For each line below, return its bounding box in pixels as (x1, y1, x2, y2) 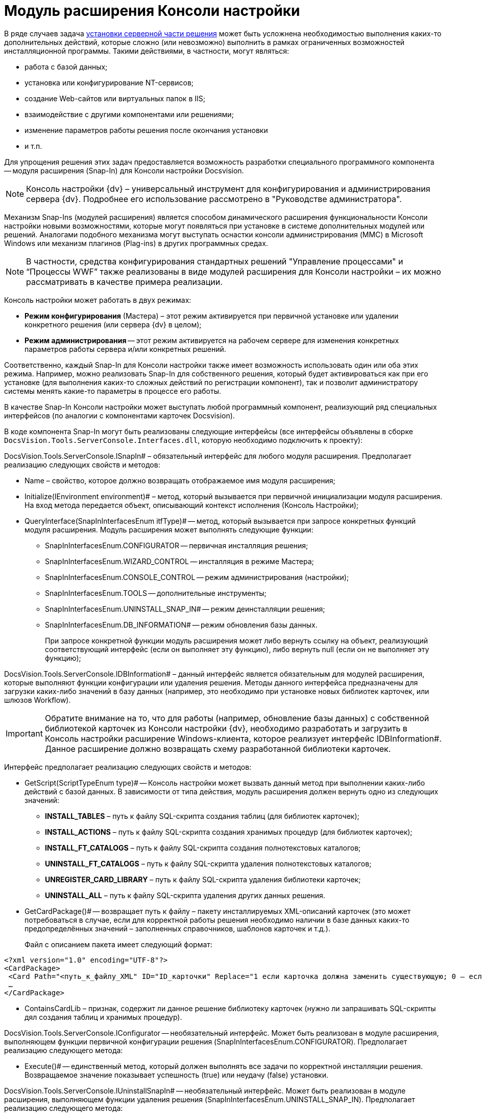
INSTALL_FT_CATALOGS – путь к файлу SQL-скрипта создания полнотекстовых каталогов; (45, 843, 361, 852)
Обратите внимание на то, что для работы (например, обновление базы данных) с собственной (44, 712, 429, 723)
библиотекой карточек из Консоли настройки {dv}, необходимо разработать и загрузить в (44, 723, 407, 733)
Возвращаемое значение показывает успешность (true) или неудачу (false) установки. (25, 1070, 328, 1079)
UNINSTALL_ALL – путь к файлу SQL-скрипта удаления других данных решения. (45, 890, 325, 900)
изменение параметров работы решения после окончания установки (25, 125, 268, 135)
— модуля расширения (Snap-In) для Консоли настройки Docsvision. (4, 166, 244, 175)
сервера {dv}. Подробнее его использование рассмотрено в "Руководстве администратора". (26, 193, 402, 204)
